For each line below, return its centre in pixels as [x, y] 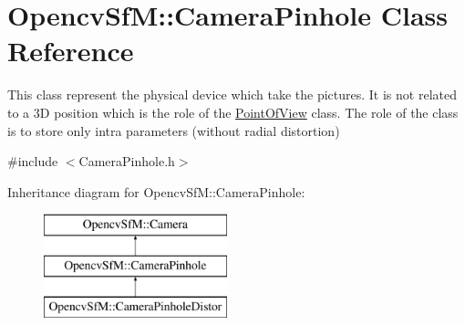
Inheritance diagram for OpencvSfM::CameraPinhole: [156, 191]
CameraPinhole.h [127, 161]
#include [33, 161]
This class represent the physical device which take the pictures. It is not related [232, 94]
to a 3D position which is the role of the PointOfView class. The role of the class [233, 112]
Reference [71, 51]
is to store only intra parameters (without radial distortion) [174, 130]
